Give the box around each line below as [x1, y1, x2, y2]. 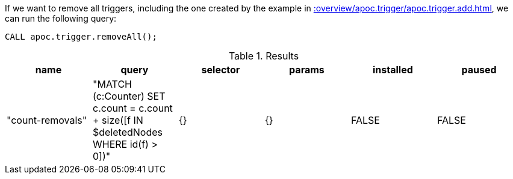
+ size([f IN [92, 114, 143, 126]
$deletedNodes [92, 126, 163, 138]
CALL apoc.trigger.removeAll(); [5, 32, 157, 41]
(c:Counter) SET [92, 90, 166, 102]
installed [373, 64, 413, 76]
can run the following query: [5, 13, 117, 23]
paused [461, 64, 497, 76]
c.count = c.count [92, 102, 173, 114]
